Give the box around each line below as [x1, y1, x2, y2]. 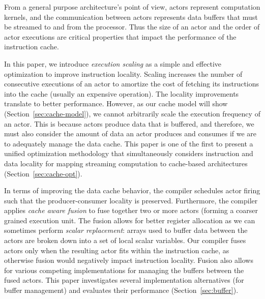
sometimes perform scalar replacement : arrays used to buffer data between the [4, 225, 248, 235]
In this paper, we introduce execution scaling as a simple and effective [4, 58, 222, 69]
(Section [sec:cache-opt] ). [4, 168, 82, 178]
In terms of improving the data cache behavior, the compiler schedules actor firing [4, 185, 260, 196]
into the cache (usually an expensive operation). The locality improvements [4, 88, 239, 99]
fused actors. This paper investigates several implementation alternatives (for [4, 275, 244, 285]
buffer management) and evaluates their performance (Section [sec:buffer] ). [4, 285, 239, 295]
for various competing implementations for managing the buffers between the [4, 264, 244, 275]
